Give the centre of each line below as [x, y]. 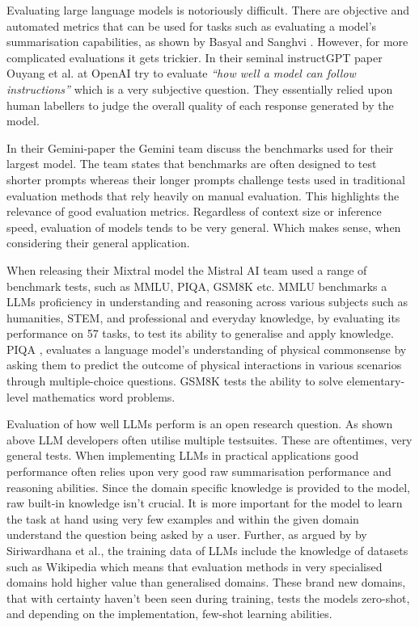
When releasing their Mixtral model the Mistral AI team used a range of [187, 269]
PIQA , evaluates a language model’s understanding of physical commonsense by [207, 349]
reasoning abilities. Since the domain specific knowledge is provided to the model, [208, 487]
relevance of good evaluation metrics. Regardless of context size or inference [194, 211]
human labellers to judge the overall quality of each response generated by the [200, 105]
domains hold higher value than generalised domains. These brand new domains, [206, 582]
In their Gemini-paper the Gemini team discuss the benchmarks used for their [200, 147]
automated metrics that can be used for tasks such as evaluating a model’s [192, 25]
